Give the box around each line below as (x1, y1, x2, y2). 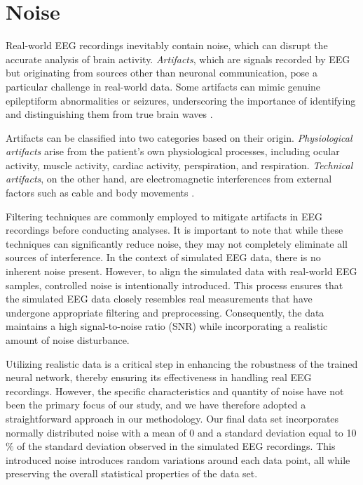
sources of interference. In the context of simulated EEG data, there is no (6, 250, 321, 265)
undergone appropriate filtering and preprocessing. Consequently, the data (6, 305, 324, 319)
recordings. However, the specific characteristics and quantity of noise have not (6, 383, 344, 398)
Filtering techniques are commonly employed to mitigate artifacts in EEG (6, 208, 323, 223)
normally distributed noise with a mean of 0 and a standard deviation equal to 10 (6, 425, 357, 439)
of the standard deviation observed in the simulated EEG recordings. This (17, 439, 336, 453)
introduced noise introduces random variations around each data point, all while (6, 452, 350, 467)
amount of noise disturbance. (6, 333, 130, 347)
